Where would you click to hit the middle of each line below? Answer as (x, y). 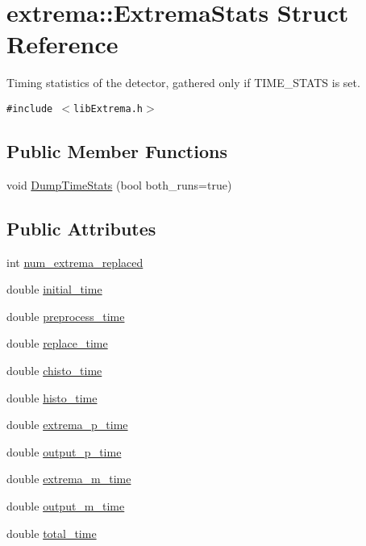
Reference (62, 44)
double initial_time (54, 289)
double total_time (52, 533)
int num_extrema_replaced (75, 262)
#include (30, 108)
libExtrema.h (108, 108)
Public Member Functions (117, 150)
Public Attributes (81, 228)
